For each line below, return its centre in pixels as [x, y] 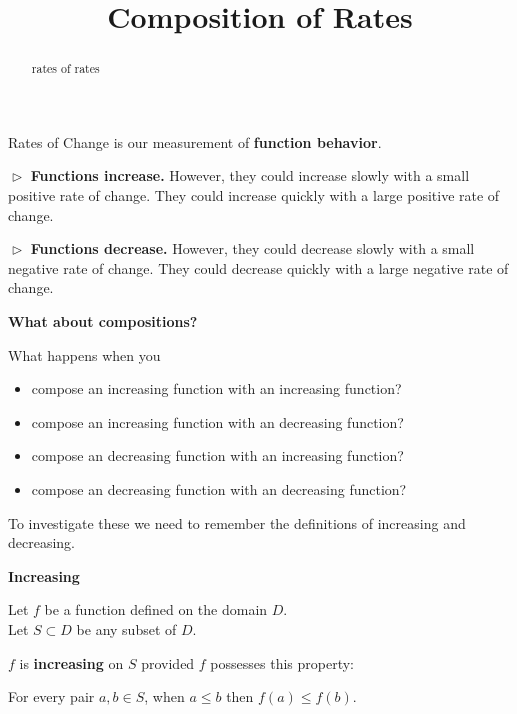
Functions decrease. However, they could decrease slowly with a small [252, 248]
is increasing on [71, 662]
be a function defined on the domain [156, 609]
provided [168, 662]
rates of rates [65, 68]
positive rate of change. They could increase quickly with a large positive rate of [254, 195]
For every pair [51, 696]
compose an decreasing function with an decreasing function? [219, 488]
